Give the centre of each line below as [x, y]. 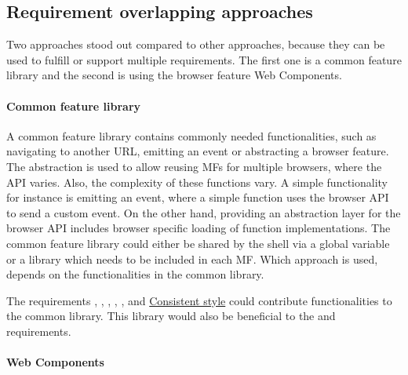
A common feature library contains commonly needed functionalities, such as [191, 135]
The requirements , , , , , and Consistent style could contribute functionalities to [199, 300]
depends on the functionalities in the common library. [135, 274]
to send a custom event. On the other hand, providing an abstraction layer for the [204, 212]
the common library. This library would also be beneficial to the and [171, 316]
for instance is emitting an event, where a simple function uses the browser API [198, 197]
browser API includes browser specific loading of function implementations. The [199, 228]
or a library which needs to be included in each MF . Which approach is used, [192, 258]
